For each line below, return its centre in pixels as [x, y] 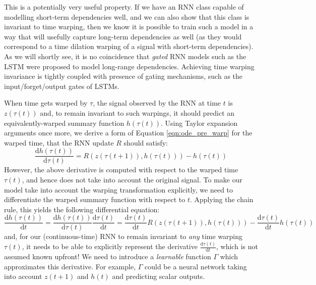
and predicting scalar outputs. [159, 276]
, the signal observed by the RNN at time [157, 103]
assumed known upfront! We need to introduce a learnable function [108, 256]
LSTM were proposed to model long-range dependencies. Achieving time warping [129, 66]
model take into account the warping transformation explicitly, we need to [119, 189]
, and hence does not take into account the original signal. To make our [132, 179]
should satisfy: [146, 142]
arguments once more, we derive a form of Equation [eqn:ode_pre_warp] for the [128, 133]
